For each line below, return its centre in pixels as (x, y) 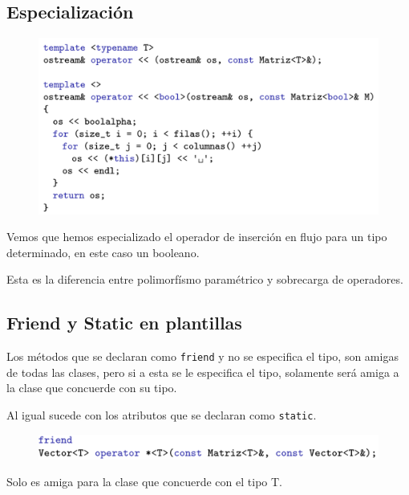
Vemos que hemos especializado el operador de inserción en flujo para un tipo (197, 237)
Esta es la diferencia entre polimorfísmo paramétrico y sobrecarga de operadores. (205, 279)
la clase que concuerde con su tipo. (92, 388)
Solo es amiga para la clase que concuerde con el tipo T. (144, 482)
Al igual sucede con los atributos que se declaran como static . (162, 415)
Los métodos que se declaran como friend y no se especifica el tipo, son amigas (202, 356)
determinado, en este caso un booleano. (103, 252)
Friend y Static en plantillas (124, 323)
